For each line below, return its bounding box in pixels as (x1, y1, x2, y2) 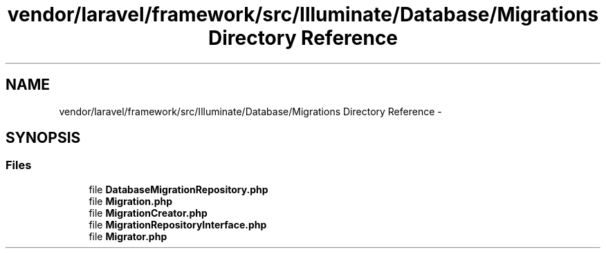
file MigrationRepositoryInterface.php (89, 218, 267, 231)
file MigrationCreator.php (89, 206, 208, 219)
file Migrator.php (89, 230, 167, 242)
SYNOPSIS (6, 129, 81, 147)
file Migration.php (89, 195, 173, 207)
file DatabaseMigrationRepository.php (89, 183, 268, 195)
